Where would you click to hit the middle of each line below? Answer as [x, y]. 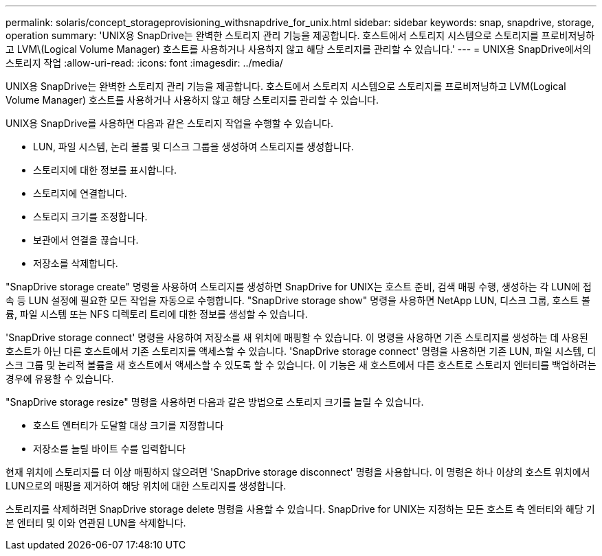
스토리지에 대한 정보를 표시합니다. [105, 170]
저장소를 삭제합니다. [76, 263]
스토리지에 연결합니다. [80, 193]
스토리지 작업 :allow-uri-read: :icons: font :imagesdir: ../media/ [144, 63]
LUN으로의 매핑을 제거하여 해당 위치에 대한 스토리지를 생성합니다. [146, 486]
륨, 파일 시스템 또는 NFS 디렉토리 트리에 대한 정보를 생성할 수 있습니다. [157, 314]
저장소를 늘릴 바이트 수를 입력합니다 [109, 449]
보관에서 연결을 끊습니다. [86, 240]
